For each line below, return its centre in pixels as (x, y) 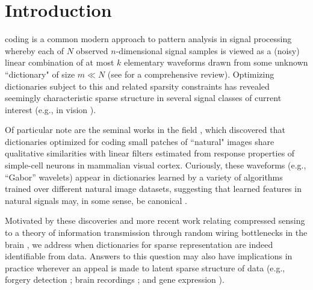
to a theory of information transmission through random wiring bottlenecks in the (156, 233)
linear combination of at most (60, 62)
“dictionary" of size (40, 74)
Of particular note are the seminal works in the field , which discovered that (145, 130)
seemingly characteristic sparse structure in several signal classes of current (143, 98)
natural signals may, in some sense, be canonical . (96, 200)
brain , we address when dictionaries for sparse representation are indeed (139, 244)
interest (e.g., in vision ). (51, 109)
